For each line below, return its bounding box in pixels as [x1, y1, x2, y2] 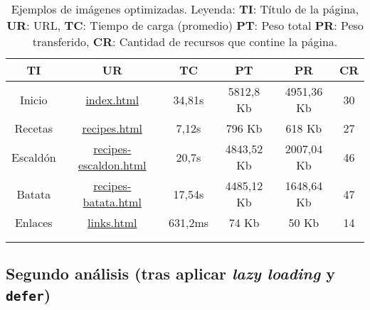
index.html [85, 91, 139, 108]
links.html [88, 214, 137, 231]
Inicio [19, 91, 48, 108]
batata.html [83, 194, 142, 210]
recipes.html [82, 120, 143, 136]
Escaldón [11, 148, 56, 165]
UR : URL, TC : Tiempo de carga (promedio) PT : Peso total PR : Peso [6, 17, 364, 33]
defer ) [6, 283, 51, 305]
